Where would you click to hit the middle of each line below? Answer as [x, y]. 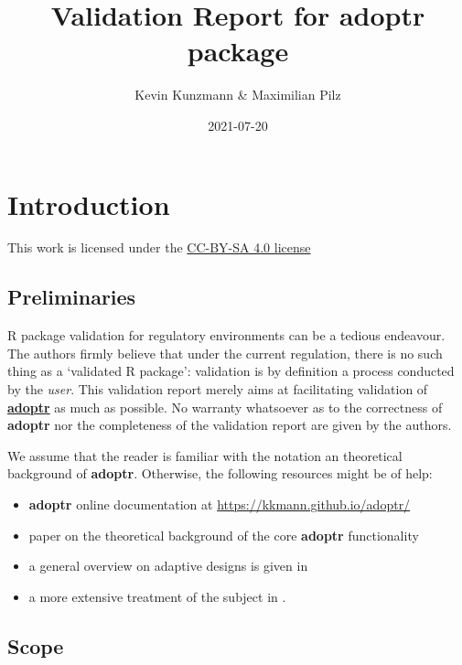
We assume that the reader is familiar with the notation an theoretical [205, 455]
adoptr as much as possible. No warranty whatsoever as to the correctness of [225, 407]
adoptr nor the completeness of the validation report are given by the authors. [230, 425]
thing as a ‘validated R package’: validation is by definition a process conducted [231, 371]
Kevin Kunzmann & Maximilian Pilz [238, 95]
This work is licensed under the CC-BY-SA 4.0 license [159, 247]
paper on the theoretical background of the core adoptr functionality [224, 535]
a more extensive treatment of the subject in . [157, 596]
